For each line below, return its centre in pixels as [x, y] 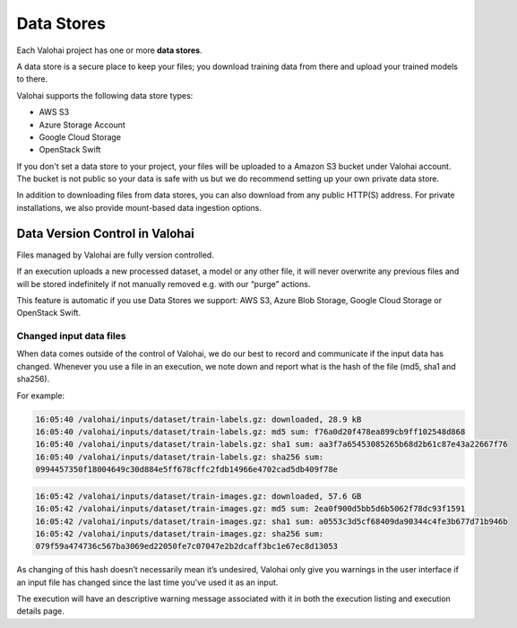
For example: [41, 396]
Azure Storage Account [82, 125]
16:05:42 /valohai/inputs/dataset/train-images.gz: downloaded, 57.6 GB [198, 496]
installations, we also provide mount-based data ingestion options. [139, 207]
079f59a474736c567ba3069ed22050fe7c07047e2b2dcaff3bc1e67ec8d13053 [187, 546]
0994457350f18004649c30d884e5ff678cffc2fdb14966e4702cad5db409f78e [187, 470]
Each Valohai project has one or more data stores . [109, 50]
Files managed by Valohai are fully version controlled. [115, 255]
